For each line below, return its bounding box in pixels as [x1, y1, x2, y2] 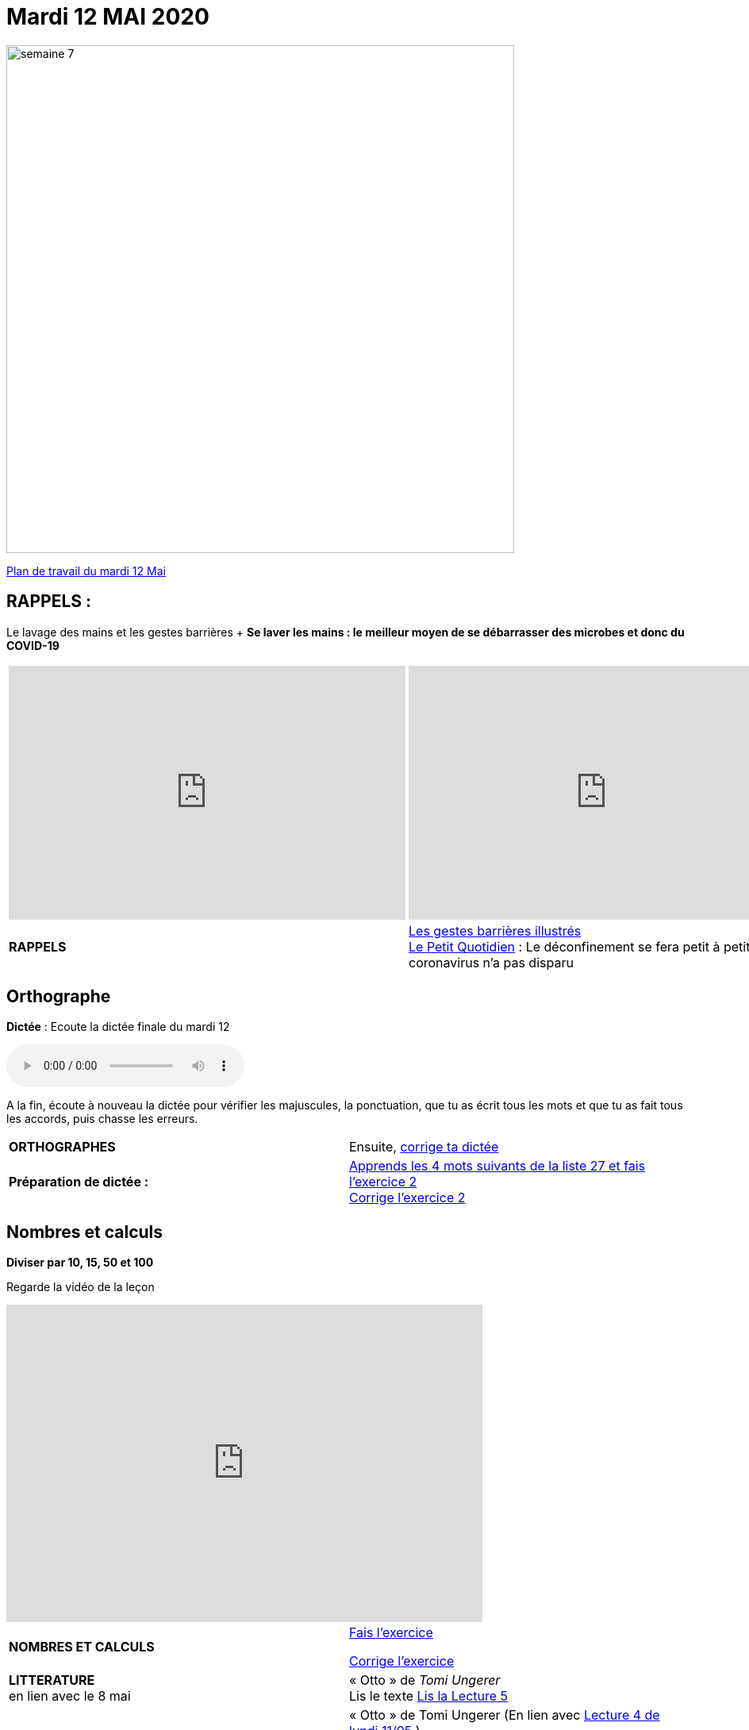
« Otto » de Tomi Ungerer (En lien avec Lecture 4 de [349, 1707, 660, 1724]
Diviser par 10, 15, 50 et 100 [6, 1255, 154, 1270]
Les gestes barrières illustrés [409, 922, 582, 939]
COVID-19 [6, 638, 60, 652]
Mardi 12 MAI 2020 [6, 3, 209, 30]
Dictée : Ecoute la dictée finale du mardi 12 [6, 1020, 230, 1034]
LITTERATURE [9, 1672, 95, 1689]
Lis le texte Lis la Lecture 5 [349, 1688, 509, 1705]
